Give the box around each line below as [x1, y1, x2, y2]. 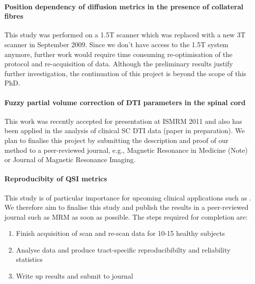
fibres [4, 11, 24, 21]
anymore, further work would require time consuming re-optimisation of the [4, 49, 233, 59]
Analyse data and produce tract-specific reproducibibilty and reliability [16, 244, 231, 255]
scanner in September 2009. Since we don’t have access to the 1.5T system [4, 39, 228, 49]
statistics [16, 254, 43, 264]
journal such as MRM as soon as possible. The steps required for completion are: [4, 211, 248, 222]
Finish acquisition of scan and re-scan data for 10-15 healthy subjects [16, 228, 225, 238]
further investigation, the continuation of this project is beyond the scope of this [4, 68, 247, 78]
